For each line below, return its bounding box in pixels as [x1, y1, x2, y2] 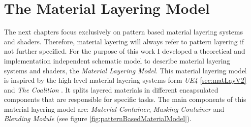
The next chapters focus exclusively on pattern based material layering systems [4, 27, 243, 37]
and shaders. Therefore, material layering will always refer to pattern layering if [4, 36, 244, 46]
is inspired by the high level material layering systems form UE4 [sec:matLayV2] [4, 75, 247, 85]
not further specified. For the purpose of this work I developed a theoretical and [4, 46, 245, 56]
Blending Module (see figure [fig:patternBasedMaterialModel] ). [4, 113, 192, 124]
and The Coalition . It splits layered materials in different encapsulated [4, 84, 219, 95]
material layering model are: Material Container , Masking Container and [4, 103, 224, 114]
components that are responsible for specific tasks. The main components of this [4, 94, 246, 104]
